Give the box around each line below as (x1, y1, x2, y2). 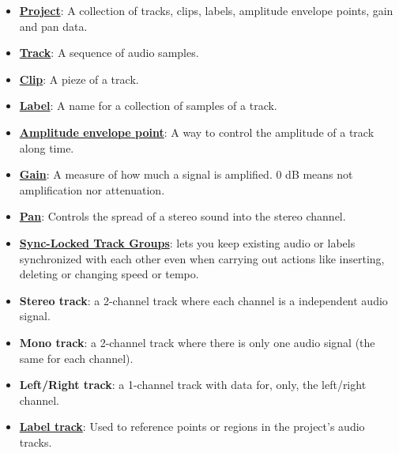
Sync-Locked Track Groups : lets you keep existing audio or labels (19, 234, 356, 251)
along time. (19, 139, 74, 156)
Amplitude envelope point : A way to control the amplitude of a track (19, 123, 375, 140)
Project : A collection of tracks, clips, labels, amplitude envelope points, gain (19, 2, 393, 18)
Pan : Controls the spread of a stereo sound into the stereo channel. (19, 208, 346, 225)
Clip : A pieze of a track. (19, 70, 139, 87)
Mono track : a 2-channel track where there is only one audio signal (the (19, 334, 375, 350)
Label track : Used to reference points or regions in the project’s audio (19, 418, 365, 435)
